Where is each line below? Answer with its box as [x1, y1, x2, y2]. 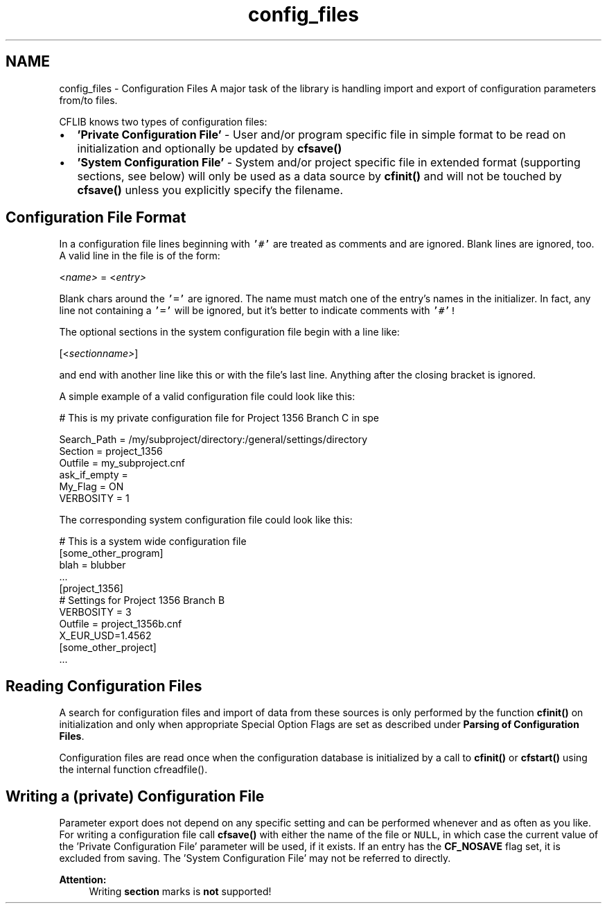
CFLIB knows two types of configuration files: [59, 115, 267, 128]
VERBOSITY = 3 [59, 606, 132, 618]
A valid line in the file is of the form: [59, 250, 220, 262]
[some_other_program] [59, 547, 164, 560]
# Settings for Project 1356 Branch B [59, 594, 225, 607]
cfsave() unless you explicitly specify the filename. [77, 182, 343, 197]
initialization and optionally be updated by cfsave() [77, 141, 342, 155]
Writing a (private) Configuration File [6, 787, 265, 805]
